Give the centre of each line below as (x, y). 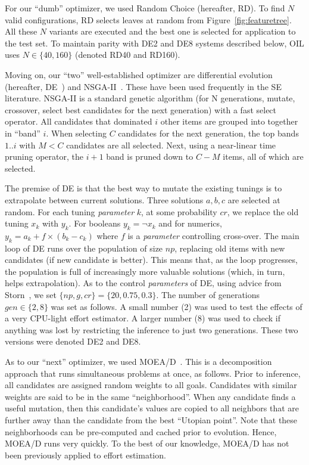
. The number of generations (208, 295)
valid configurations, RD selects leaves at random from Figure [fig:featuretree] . (148, 19)
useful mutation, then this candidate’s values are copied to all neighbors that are (152, 408)
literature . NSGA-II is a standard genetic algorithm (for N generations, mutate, (150, 98)
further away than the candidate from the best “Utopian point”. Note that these (151, 420)
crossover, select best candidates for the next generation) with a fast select (141, 109)
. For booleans (95, 223)
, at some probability (179, 211)
